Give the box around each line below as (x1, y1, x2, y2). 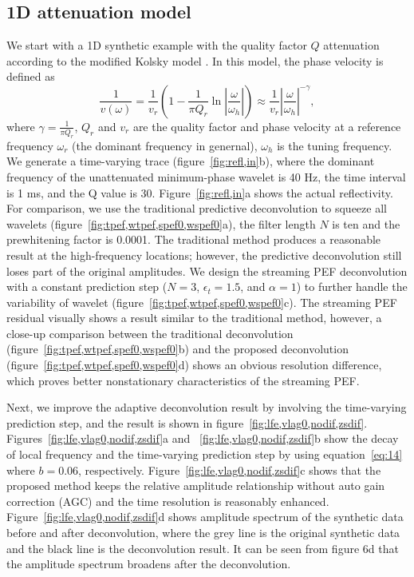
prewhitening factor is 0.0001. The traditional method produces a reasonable (6, 231, 381, 248)
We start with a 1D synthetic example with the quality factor (6, 37, 307, 54)
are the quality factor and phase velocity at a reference (132, 117, 401, 134)
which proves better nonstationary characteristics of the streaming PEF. (6, 372, 360, 388)
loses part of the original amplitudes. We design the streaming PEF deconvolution (6, 262, 408, 279)
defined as (6, 68, 55, 85)
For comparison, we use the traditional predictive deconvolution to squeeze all (6, 200, 387, 217)
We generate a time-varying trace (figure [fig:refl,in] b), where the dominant (6, 153, 375, 169)
